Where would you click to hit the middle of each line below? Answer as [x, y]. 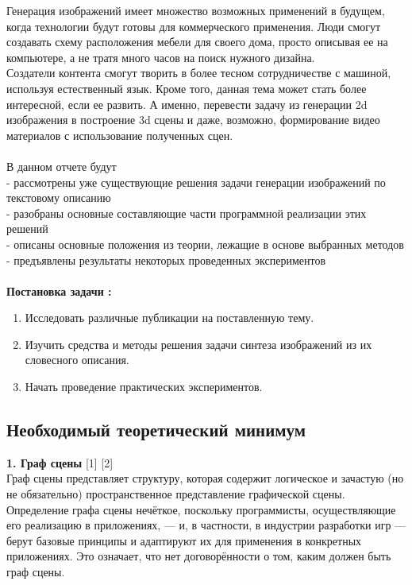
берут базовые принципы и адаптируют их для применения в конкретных [184, 540]
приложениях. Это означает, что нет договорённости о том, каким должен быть [199, 556]
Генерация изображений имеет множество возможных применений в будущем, [196, 10]
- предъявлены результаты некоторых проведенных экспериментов [166, 260]
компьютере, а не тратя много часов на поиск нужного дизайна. [161, 57]
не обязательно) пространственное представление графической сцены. [176, 494]
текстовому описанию [59, 198]
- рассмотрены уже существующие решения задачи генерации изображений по [196, 182]
